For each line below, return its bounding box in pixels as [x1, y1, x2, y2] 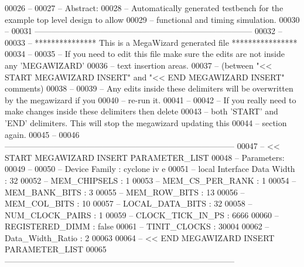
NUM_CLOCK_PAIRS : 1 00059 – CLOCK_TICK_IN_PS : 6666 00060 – [5, 208, 279, 221]
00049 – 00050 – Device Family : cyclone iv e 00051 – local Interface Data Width [5, 163, 295, 175]
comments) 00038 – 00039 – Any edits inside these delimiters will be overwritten [5, 82, 293, 94]
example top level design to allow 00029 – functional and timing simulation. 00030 [5, 13, 300, 25]
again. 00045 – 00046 [5, 128, 80, 140]
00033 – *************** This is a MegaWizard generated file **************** [5, 36, 298, 48]
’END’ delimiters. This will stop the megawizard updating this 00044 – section [5, 116, 287, 129]
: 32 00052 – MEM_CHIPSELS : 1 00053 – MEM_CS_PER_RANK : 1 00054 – [5, 174, 296, 186]
